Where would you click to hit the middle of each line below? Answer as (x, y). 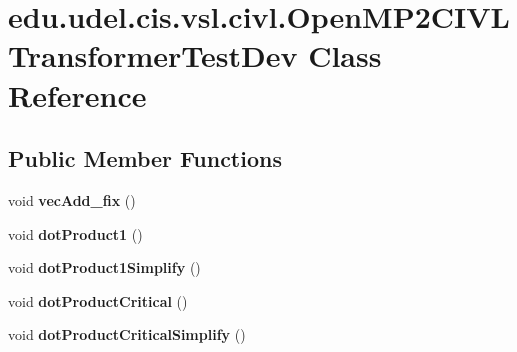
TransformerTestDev (153, 55)
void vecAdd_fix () (72, 199)
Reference (77, 94)
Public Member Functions (145, 158)
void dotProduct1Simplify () (104, 267)
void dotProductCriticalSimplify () (127, 334)
